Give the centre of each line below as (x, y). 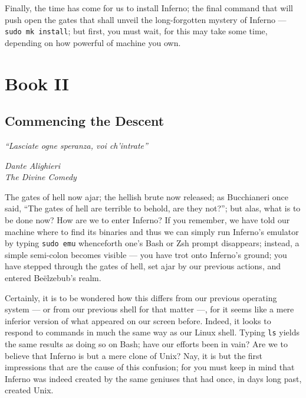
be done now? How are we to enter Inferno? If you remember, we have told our (147, 219)
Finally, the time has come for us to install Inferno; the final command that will (149, 8)
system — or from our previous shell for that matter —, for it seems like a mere (149, 309)
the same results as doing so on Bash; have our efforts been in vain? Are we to (146, 344)
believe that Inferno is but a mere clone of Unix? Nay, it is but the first (134, 355)
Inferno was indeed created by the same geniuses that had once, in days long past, (153, 378)
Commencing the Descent (85, 121)
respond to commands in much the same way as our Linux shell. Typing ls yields (152, 332)
